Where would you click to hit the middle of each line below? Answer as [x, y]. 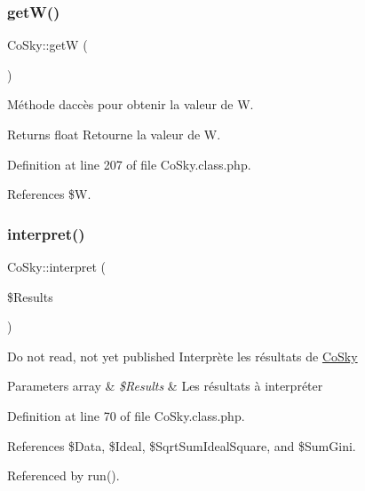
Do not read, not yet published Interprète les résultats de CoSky [182, 356]
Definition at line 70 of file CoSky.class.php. [126, 415]
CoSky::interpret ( [56, 266]
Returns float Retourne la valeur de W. [114, 134]
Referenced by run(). [63, 475]
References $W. [49, 194]
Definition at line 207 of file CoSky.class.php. [129, 164]
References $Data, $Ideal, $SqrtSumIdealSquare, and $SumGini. [182, 445]
